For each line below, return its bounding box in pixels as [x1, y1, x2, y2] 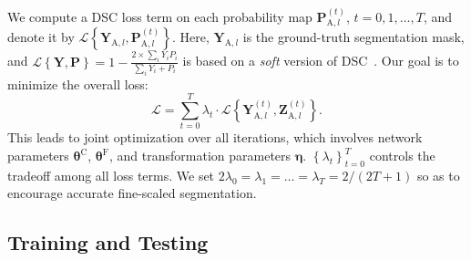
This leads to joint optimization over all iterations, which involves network [7, 128, 423, 147]
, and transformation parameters [109, 146, 292, 165]
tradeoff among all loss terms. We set [7, 165, 215, 184]
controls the [369, 146, 435, 165]
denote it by [7, 27, 75, 47]
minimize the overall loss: [7, 74, 148, 93]
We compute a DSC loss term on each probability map [7, 6, 312, 26]
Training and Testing [7, 228, 209, 256]
